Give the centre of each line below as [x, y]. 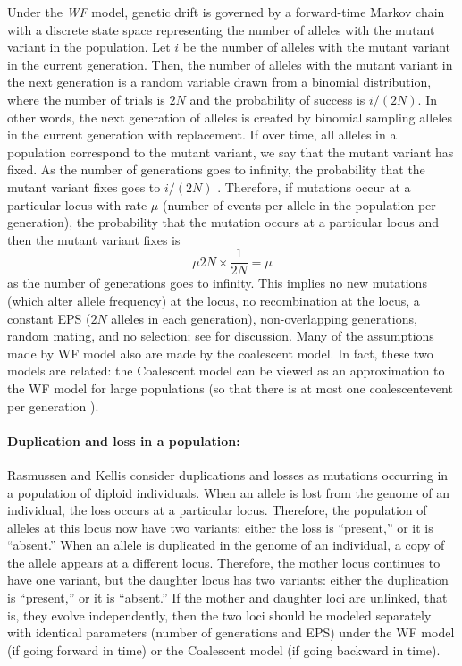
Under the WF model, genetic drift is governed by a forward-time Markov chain [226, 12]
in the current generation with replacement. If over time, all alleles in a [202, 135]
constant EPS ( [49, 318]
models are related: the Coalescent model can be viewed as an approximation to [226, 371]
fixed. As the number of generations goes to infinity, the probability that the [216, 169]
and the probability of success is [277, 99]
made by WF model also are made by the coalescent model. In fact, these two [220, 353]
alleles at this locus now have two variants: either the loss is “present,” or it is [220, 527]
